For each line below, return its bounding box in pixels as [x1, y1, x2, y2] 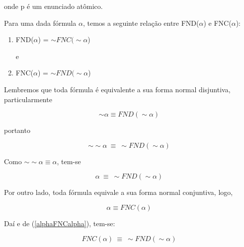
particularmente [4, 94, 52, 104]
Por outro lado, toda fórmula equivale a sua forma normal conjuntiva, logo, [4, 187, 233, 197]
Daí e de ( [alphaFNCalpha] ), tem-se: [4, 218, 115, 228]
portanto [4, 125, 30, 135]
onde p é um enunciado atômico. [4, 1, 103, 11]
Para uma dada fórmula [4, 17, 77, 28]
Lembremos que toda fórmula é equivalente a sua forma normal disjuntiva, [4, 84, 231, 94]
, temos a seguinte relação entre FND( [82, 17, 199, 28]
